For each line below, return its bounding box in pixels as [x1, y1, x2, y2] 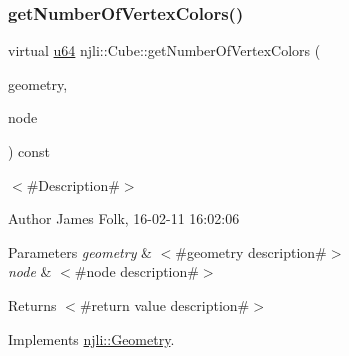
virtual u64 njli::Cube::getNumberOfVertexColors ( [8, 40, 321, 61]
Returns [8, 294, 57, 315]
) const [8, 141, 51, 161]
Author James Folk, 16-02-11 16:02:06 [8, 208, 240, 229]
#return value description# [79, 294, 250, 315]
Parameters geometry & [8, 241, 152, 262]
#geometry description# [175, 241, 327, 262]
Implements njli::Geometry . [8, 328, 175, 349]
